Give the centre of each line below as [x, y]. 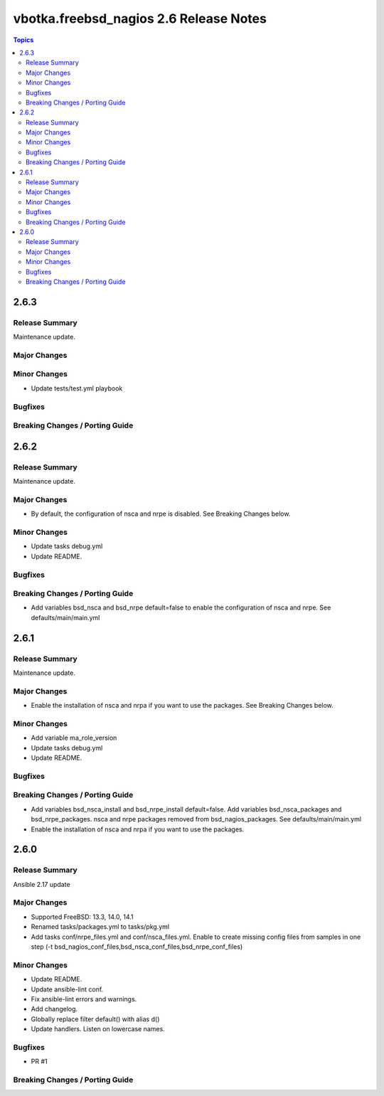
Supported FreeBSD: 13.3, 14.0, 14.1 [82, 917]
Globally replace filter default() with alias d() [95, 1019]
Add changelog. [54, 1009]
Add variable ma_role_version [74, 738]
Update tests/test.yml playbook [77, 388]
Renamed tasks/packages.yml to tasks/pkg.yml [100, 927]
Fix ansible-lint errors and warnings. [84, 999]
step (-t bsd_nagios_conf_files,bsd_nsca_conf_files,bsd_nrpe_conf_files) [137, 947]
